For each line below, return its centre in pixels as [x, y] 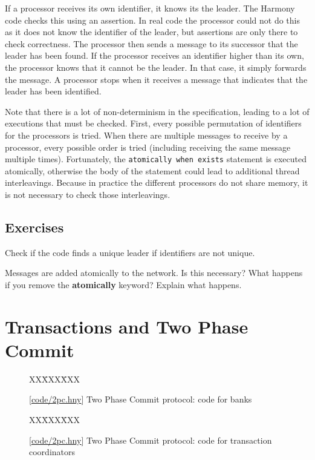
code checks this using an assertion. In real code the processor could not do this [153, 20]
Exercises [34, 227]
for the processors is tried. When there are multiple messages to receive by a [146, 135]
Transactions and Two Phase [127, 326]
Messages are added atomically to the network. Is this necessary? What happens [154, 273]
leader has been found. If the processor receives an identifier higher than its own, [154, 55]
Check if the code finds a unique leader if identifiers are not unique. [130, 252]
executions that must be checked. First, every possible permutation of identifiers [153, 123]
